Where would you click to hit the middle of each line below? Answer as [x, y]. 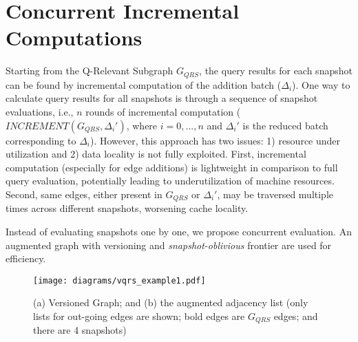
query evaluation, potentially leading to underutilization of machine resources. [170, 181]
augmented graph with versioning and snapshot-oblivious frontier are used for [169, 245]
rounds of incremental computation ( [163, 111]
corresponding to [41, 140]
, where [142, 125]
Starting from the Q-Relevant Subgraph [89, 71]
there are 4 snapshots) [80, 330]
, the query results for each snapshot [276, 71]
